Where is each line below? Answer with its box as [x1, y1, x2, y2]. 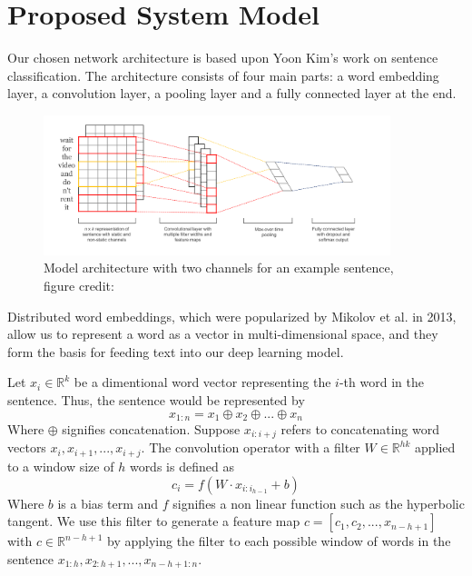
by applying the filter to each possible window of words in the [107, 531, 451, 551]
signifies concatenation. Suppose [62, 420, 241, 438]
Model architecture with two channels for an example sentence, [44, 258, 394, 277]
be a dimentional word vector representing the [74, 372, 331, 392]
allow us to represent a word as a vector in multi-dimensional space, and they [7, 324, 438, 343]
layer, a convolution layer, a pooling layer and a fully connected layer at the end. [7, 84, 457, 103]
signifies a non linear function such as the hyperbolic [172, 493, 465, 512]
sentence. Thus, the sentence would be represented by [7, 390, 305, 409]
